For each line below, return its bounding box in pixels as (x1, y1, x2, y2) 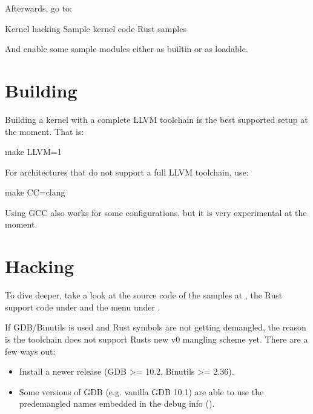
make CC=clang (5, 186, 65, 199)
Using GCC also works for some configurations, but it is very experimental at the (5, 206, 307, 218)
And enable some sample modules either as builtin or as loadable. (5, 42, 248, 55)
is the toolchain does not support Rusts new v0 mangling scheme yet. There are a (5, 332, 308, 345)
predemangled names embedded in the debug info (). (19, 397, 215, 410)
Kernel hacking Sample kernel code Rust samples (5, 22, 186, 34)
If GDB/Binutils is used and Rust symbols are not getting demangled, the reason (5, 321, 306, 333)
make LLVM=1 (5, 145, 62, 158)
